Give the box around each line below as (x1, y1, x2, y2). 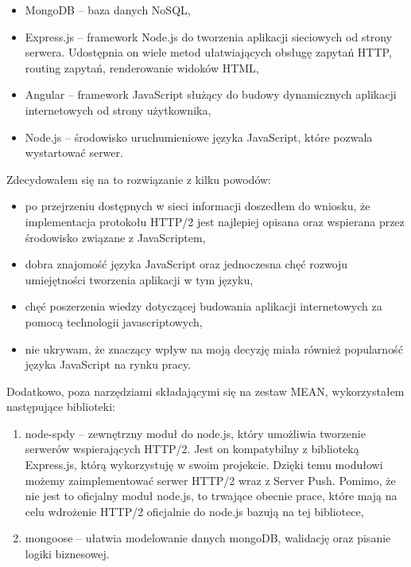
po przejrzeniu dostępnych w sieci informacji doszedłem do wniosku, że (25, 197, 370, 214)
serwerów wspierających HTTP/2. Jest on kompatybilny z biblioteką (25, 440, 359, 457)
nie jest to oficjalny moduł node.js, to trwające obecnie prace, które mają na (25, 487, 397, 504)
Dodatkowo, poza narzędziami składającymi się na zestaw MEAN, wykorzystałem (6, 382, 405, 399)
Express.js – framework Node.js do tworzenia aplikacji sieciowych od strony (25, 28, 393, 45)
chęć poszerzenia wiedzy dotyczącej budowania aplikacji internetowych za (25, 298, 382, 315)
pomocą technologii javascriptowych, (25, 313, 203, 330)
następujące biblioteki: (6, 398, 115, 415)
